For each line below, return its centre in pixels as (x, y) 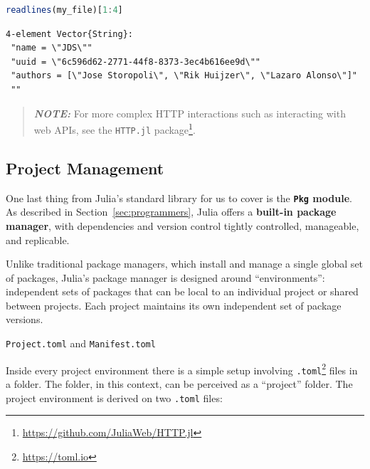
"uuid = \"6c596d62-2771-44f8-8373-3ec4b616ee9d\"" (136, 62)
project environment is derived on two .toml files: (114, 397)
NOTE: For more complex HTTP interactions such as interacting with (190, 113)
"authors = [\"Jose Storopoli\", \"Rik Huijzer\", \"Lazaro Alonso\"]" (184, 76)
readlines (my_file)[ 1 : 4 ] (64, 10)
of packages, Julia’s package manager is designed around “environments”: (165, 277)
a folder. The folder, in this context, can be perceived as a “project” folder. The (179, 384)
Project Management (85, 168)
